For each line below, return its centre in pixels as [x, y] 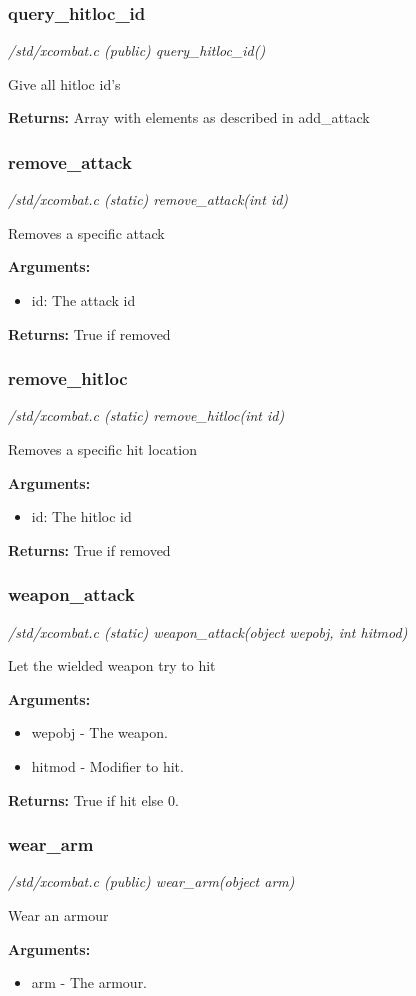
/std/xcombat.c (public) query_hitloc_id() [137, 50]
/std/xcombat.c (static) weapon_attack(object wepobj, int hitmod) [208, 631]
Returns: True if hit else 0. [93, 799]
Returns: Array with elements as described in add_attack [189, 117]
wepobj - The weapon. [99, 732]
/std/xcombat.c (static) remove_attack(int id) [148, 199]
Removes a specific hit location [102, 449]
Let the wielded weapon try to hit [112, 665]
